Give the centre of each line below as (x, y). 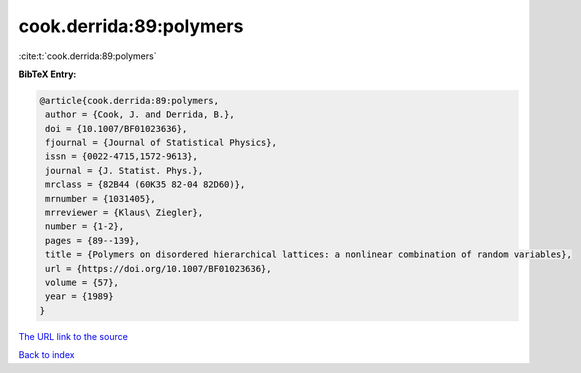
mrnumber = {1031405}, (101, 198)
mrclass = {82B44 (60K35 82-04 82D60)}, (145, 184)
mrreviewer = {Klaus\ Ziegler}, (124, 213)
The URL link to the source (73, 336)
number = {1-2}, (85, 226)
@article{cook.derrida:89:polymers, (129, 100)
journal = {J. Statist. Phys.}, (124, 170)
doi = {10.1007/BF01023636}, (116, 128)
